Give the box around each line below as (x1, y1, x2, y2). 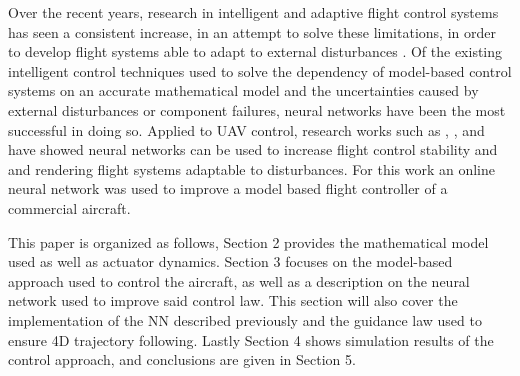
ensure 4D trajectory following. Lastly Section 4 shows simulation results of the (8, 329, 494, 350)
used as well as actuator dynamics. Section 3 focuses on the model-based (8, 251, 453, 272)
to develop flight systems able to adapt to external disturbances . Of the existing (8, 41, 503, 62)
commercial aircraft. (8, 197, 131, 218)
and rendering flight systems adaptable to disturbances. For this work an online (8, 158, 496, 179)
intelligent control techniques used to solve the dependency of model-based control (8, 60, 512, 81)
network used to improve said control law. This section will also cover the (8, 290, 458, 311)
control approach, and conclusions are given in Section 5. (8, 349, 356, 370)
